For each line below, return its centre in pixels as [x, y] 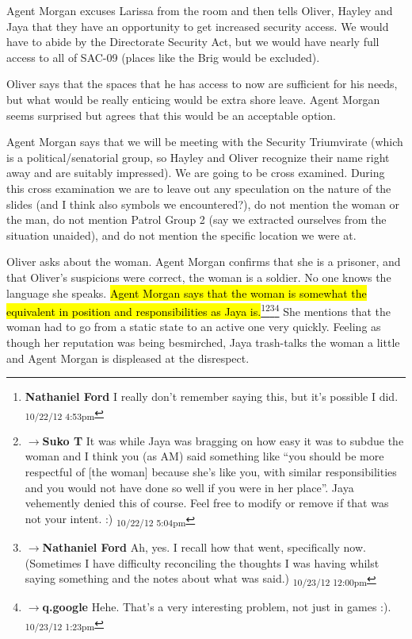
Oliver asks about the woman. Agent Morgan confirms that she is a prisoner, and [204, 262]
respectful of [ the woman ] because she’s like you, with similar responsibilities [211, 472]
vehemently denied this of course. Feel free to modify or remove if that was [207, 503]
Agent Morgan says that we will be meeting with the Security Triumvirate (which [205, 142]
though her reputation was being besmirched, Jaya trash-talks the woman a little [203, 342]
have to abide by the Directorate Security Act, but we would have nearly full [193, 42]
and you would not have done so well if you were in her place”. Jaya [189, 487]
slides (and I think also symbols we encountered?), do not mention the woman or [203, 204]
